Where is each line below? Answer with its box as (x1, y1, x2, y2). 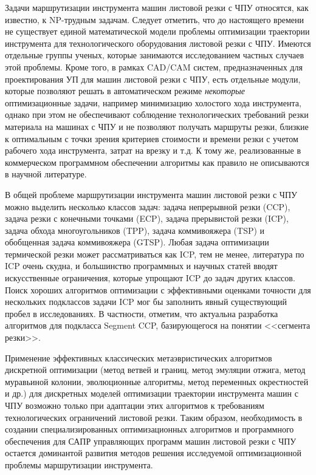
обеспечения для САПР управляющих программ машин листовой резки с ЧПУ (5, 434, 297, 447)
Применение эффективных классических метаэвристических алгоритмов (5, 351, 272, 364)
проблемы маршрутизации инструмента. (5, 458, 153, 471)
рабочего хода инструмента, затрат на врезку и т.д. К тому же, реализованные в (5, 144, 301, 157)
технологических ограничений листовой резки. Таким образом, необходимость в (5, 411, 303, 423)
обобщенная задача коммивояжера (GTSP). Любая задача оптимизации (5, 236, 269, 248)
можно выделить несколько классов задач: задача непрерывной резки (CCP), (5, 200, 290, 213)
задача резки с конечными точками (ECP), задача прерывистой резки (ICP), (5, 212, 289, 225)
